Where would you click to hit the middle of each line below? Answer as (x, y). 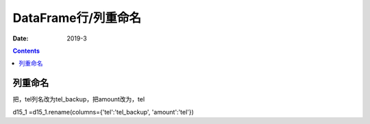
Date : (21, 38)
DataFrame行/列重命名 (77, 18)
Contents (26, 51)
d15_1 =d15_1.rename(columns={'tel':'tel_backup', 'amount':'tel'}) (103, 112)
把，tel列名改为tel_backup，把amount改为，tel (79, 99)
